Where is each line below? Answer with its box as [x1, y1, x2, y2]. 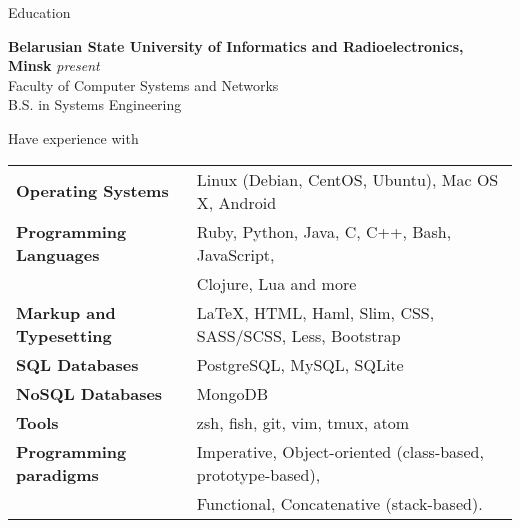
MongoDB [196, 381, 268, 405]
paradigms [16, 462, 99, 486]
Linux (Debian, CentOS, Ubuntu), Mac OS [196, 167, 499, 191]
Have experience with [8, 127, 139, 148]
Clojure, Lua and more [196, 271, 357, 295]
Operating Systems [16, 179, 169, 203]
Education [8, 2, 71, 22]
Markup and [16, 300, 116, 324]
